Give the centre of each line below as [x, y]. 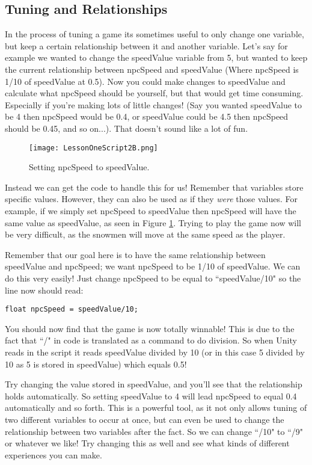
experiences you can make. [54, 454]
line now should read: [44, 290]
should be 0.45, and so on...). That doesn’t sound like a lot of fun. [127, 128]
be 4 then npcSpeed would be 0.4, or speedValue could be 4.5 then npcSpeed [147, 116]
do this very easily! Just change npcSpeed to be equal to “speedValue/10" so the [153, 278]
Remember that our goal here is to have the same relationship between [135, 254]
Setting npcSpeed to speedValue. [89, 167]
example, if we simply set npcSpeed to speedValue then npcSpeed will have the [151, 210]
